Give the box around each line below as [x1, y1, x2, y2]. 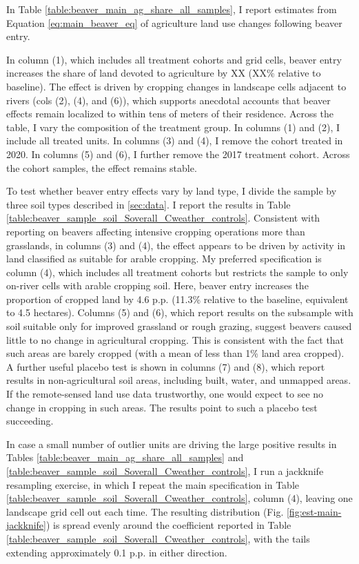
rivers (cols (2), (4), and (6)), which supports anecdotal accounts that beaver [6, 93, 331, 107]
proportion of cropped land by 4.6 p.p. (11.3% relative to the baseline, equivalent [6, 291, 349, 306]
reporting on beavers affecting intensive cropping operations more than [6, 224, 305, 238]
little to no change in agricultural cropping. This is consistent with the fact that [6, 332, 345, 347]
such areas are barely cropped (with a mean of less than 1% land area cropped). [6, 346, 345, 360]
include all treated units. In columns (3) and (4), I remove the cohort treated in [6, 133, 343, 148]
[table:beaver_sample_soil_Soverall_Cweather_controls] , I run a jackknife [6, 464, 324, 478]
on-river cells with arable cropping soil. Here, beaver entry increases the [6, 278, 309, 293]
